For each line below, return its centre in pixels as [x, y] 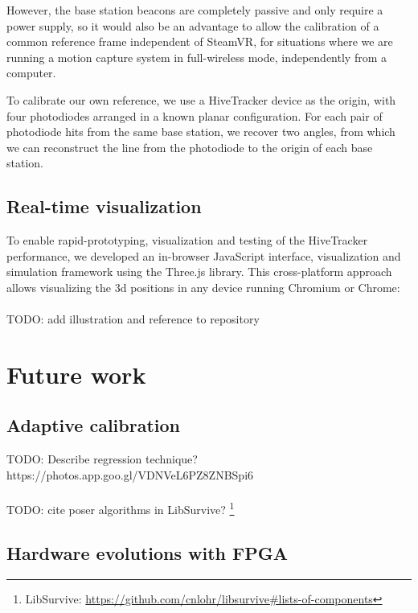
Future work [76, 374]
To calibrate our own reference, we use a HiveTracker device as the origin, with [201, 99]
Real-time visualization [104, 206]
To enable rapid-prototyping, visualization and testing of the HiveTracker [187, 240]
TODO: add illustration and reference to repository [133, 319]
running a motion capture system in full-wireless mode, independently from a [197, 57]
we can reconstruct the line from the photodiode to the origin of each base [190, 147]
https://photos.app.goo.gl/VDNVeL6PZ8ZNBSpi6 [130, 474]
